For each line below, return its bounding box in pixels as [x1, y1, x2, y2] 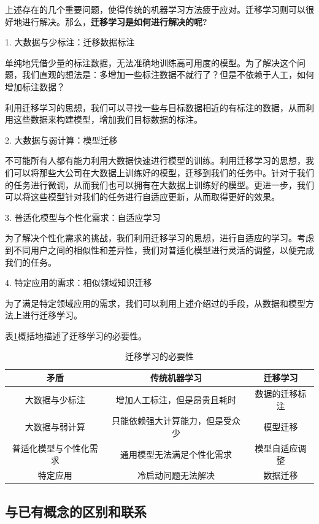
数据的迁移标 [255, 387, 307, 399]
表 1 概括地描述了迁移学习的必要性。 [5, 329, 147, 342]
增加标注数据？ [5, 80, 65, 93]
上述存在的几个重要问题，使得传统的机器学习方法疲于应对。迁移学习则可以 [5, 3, 306, 15]
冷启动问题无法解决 [137, 469, 215, 482]
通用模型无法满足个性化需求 [120, 447, 233, 460]
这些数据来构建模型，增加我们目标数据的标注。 [13, 113, 202, 126]
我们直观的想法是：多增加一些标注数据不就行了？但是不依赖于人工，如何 [21, 68, 314, 81]
